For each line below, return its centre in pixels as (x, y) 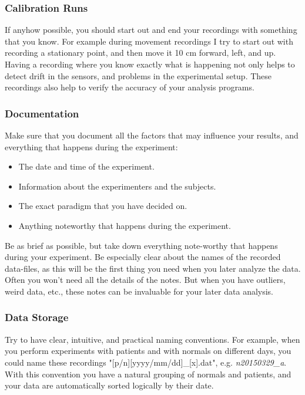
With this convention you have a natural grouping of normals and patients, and (148, 374)
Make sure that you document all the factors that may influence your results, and (152, 135)
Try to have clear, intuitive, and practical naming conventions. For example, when (152, 339)
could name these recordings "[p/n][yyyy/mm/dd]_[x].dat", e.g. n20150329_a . (146, 362)
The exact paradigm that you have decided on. (103, 206)
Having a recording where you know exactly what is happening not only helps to (150, 64)
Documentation (42, 113)
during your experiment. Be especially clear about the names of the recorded (143, 257)
